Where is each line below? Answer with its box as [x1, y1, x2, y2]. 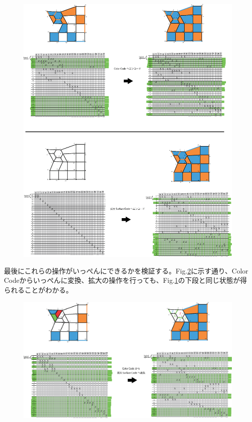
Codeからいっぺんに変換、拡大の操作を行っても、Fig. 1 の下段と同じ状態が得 [4, 275, 247, 285]
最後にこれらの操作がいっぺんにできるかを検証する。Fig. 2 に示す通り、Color [4, 265, 249, 275]
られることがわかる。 [4, 285, 73, 295]
